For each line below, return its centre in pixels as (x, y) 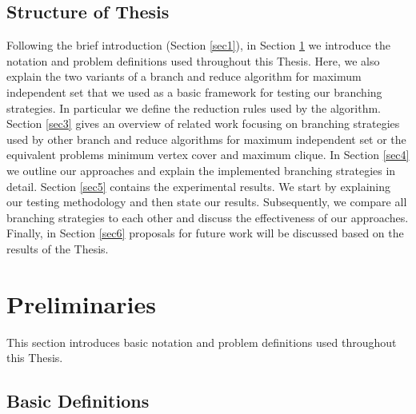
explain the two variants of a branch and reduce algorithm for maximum (184, 76)
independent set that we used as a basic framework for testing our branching (194, 92)
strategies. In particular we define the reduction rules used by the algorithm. (194, 107)
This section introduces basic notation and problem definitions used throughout (202, 342)
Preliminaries (81, 303)
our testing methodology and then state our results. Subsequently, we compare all (207, 202)
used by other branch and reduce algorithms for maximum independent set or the (206, 139)
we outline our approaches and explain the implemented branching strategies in (201, 170)
